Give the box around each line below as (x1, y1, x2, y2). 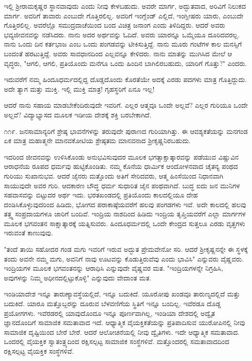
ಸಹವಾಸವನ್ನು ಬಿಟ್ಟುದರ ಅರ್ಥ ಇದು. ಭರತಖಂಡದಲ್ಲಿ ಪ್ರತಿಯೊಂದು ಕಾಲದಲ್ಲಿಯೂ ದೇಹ (4, 190, 198, 200)
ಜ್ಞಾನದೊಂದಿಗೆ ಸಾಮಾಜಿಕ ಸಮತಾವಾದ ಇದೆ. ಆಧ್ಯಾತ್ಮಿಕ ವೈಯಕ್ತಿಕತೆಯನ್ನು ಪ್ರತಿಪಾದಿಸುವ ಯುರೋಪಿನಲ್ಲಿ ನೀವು (4, 317, 245, 328)
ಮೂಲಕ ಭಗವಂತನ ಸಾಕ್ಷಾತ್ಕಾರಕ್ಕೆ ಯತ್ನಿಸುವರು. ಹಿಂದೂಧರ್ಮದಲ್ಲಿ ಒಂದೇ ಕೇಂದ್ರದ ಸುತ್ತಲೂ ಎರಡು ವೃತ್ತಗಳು (4, 218, 245, 228)
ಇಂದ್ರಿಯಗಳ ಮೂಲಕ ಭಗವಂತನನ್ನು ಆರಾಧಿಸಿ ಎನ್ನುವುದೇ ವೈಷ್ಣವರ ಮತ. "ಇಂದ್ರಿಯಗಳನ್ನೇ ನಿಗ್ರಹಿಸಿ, (4, 263, 223, 273)
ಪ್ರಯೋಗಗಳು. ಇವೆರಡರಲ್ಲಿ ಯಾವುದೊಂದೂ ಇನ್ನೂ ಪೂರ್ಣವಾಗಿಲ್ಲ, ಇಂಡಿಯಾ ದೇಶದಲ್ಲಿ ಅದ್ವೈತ (4, 308, 215, 318)
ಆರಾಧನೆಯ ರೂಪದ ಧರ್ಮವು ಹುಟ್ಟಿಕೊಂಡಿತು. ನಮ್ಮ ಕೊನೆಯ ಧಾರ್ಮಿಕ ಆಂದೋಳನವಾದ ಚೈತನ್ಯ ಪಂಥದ (4, 161, 238, 171)
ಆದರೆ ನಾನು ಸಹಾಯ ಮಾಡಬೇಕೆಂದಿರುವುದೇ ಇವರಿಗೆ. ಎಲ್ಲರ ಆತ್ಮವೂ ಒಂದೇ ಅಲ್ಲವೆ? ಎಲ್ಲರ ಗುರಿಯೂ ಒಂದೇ (4, 100, 248, 110)
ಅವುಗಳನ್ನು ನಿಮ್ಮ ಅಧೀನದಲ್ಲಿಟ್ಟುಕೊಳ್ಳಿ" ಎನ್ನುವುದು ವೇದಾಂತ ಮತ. (4, 272, 151, 282)
